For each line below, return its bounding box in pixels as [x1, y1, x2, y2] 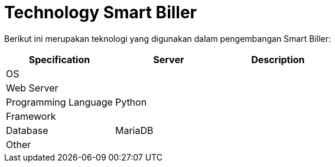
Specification [28, 53, 90, 66]
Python [115, 96, 147, 108]
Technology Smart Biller [4, 2, 197, 22]
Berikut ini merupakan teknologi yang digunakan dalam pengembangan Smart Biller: [4, 33, 331, 44]
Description [251, 53, 305, 66]
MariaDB [115, 124, 154, 136]
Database [6, 124, 48, 136]
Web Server [6, 81, 58, 94]
